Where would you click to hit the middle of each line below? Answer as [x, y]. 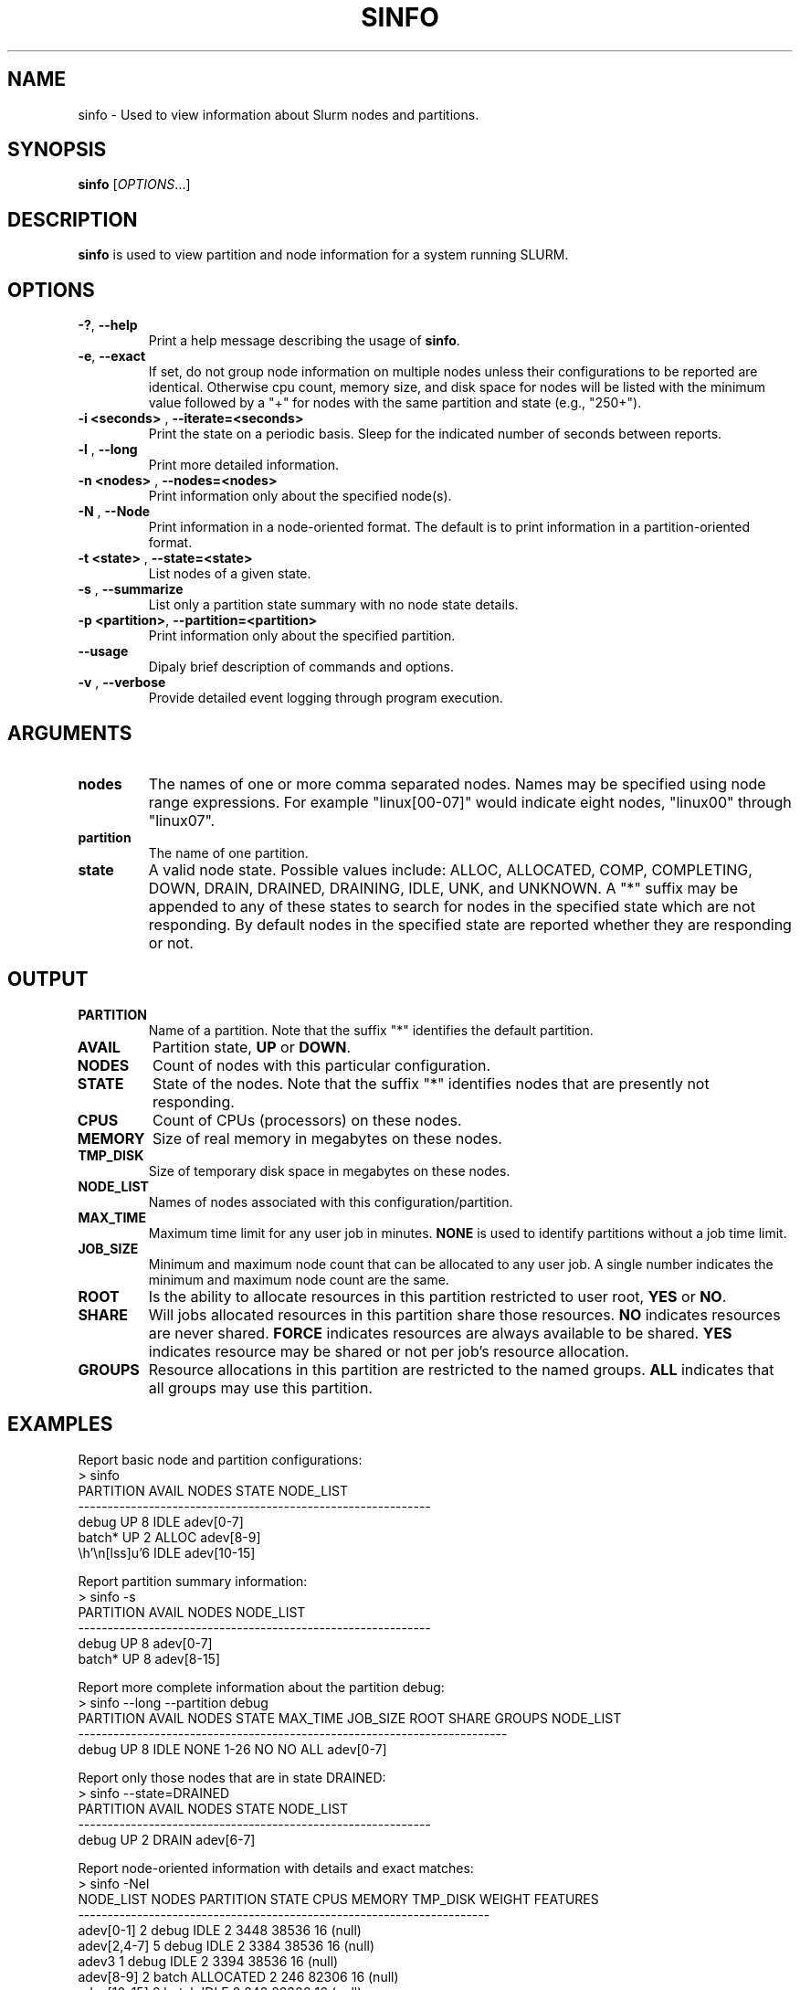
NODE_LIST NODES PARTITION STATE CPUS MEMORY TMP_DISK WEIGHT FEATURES [338, 1899]
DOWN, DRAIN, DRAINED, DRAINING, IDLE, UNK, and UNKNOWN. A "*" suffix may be [443, 888]
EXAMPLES [60, 1424]
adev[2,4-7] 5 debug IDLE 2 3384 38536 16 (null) [226, 1945]
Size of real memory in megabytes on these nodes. [327, 1138]
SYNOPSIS [57, 150]
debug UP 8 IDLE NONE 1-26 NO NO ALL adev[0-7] [232, 1749]
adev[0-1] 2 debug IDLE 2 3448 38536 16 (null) [220, 1930]
